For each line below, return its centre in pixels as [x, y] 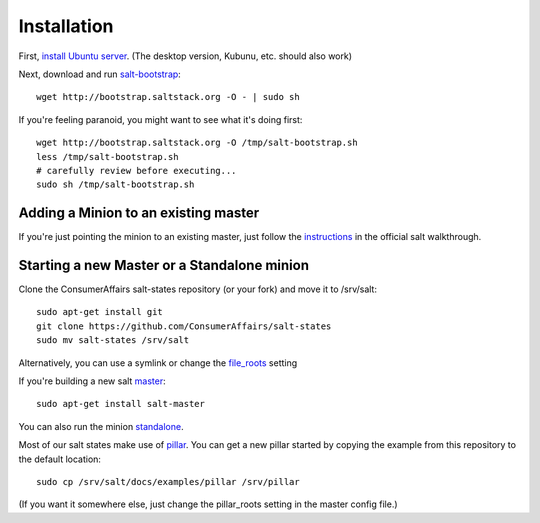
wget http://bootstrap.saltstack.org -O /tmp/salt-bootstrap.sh [197, 143]
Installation [66, 26]
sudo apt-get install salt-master [120, 404]
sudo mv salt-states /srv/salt [113, 340]
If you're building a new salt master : [92, 381]
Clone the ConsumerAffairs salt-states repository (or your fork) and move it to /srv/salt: [197, 289]
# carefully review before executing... [136, 170]
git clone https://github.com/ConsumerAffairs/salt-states [184, 326]
